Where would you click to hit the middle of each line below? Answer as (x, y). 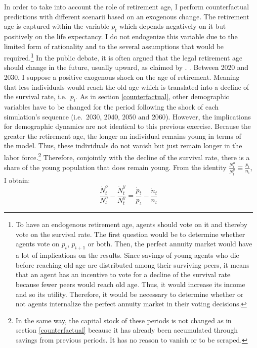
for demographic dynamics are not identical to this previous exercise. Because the (128, 126)
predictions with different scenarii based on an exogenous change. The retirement (127, 16)
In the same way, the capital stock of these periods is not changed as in (124, 320)
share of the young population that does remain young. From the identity (115, 167)
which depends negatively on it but (172, 26)
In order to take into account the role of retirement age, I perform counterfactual (127, 6)
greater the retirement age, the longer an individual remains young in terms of (123, 136)
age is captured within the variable (57, 26)
